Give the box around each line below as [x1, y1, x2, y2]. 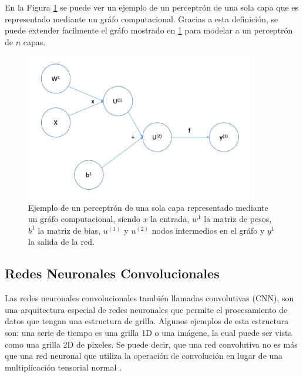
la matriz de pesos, [204, 213, 272, 225]
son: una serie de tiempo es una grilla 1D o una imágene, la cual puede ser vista [5, 326, 292, 338]
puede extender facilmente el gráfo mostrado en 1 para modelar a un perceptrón [5, 24, 293, 36]
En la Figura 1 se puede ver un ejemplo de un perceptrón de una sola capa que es [5, 1, 299, 13]
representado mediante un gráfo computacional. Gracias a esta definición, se [5, 12, 278, 25]
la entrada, [150, 213, 190, 225]
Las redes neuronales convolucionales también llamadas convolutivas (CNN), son [5, 292, 294, 304]
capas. [23, 35, 46, 48]
